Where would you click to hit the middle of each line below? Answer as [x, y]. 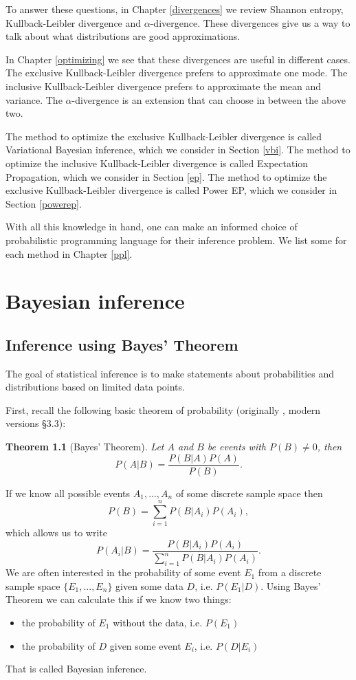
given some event [145, 645]
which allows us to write [56, 533]
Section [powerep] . [44, 203]
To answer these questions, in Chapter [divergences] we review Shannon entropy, [175, 9]
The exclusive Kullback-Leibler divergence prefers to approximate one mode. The [177, 73]
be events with [237, 447]
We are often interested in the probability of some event [123, 572]
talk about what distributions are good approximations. [123, 36]
